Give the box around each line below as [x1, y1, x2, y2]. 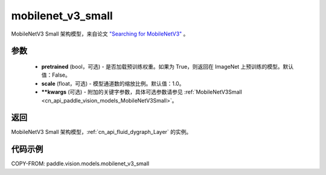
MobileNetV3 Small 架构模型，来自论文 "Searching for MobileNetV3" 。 [11, 30, 189, 37]
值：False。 [41, 71, 71, 78]
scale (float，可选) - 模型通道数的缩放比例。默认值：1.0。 [41, 80, 185, 87]
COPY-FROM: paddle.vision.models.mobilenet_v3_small [11, 160, 150, 167]
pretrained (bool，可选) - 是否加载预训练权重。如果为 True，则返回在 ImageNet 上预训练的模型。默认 [41, 63, 294, 70]
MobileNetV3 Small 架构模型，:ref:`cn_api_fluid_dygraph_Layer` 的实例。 [11, 129, 192, 136]
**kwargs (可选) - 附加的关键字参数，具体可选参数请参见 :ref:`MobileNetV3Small [41, 88, 243, 96]
